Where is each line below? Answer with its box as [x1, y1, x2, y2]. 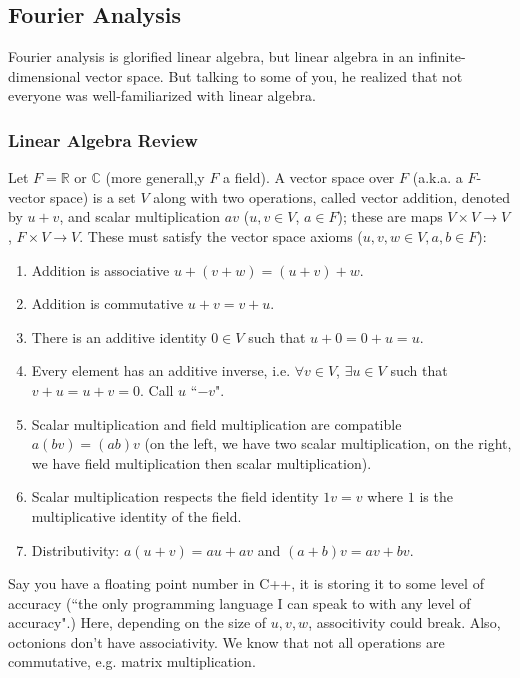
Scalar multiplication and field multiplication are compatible [31, 413, 402, 434]
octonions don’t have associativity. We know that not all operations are [8, 631, 445, 652]
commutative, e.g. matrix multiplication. [8, 651, 256, 672]
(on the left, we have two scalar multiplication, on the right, [144, 433, 512, 454]
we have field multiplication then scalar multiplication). [31, 452, 372, 473]
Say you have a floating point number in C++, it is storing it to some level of [8, 573, 484, 594]
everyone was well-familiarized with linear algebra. [8, 85, 316, 106]
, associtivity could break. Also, [308, 612, 501, 633]
